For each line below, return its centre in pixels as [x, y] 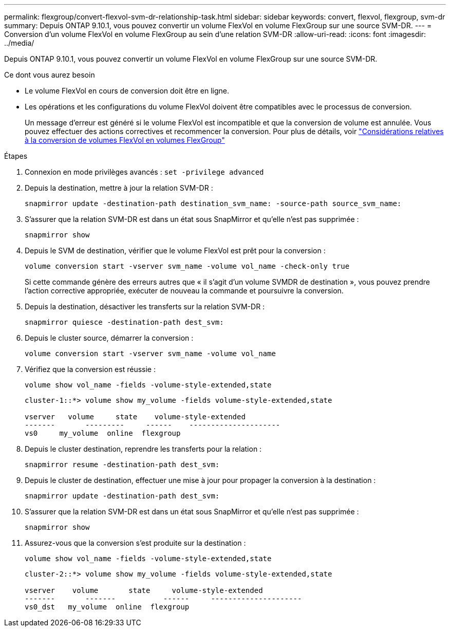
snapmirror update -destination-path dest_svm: [122, 496]
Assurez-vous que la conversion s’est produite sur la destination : [135, 543]
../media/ [19, 43]
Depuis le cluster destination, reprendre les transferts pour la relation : [143, 449]
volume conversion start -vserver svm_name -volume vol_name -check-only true [187, 266]
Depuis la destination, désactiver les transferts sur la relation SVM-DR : [145, 307]
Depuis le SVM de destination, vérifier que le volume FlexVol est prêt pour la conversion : [175, 250]
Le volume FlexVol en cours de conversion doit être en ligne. [127, 91]
